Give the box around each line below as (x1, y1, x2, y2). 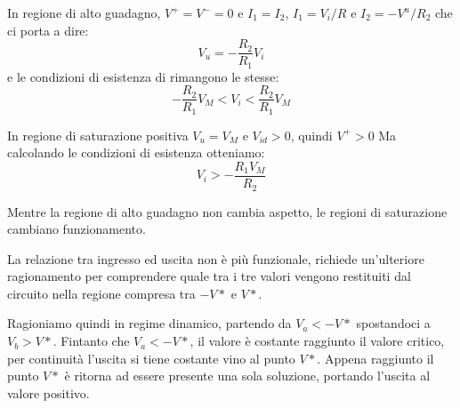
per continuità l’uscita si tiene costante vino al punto (7, 348, 295, 367)
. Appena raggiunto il (317, 348, 434, 367)
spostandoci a (356, 314, 431, 332)
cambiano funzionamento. (7, 220, 146, 238)
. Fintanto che (52, 332, 130, 350)
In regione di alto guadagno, (7, 4, 161, 21)
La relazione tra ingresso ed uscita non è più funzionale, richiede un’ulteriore (7, 249, 424, 268)
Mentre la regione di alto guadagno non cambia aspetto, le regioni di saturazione (7, 202, 448, 220)
